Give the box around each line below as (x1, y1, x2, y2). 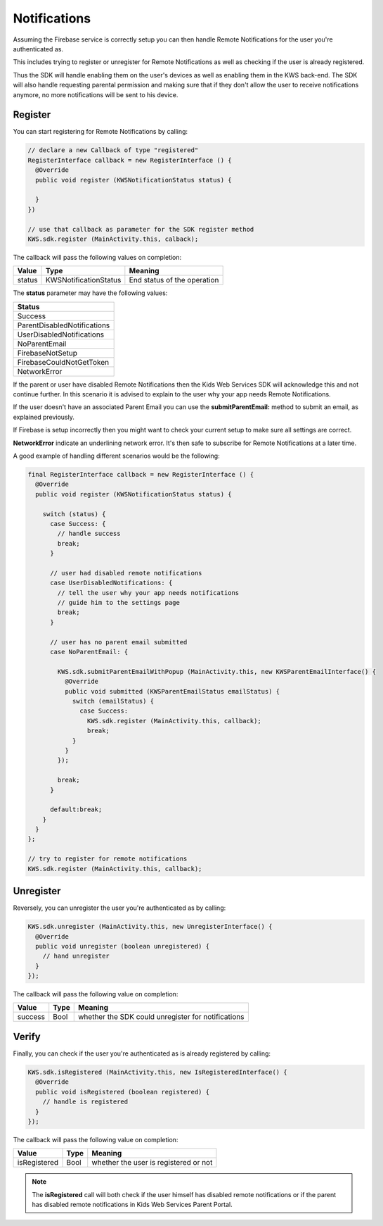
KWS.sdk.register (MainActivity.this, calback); (27, 234, 199, 243)
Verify (13, 1030, 41, 1042)
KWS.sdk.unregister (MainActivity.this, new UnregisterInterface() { (27, 922, 273, 931)
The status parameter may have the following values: (13, 289, 168, 297)
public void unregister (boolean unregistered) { (35, 942, 210, 950)
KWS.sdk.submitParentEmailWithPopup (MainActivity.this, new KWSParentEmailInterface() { (57, 668, 376, 675)
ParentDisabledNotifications (17, 320, 110, 330)
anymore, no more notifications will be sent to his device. (13, 90, 178, 99)
